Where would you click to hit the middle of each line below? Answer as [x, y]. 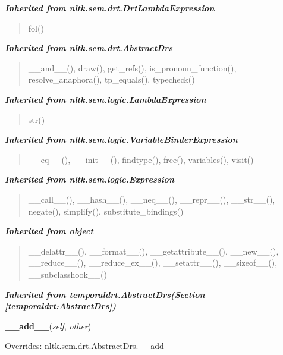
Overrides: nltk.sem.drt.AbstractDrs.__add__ [91, 346]
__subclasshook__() [67, 274]
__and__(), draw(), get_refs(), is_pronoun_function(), [132, 67]
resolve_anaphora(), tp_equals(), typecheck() [111, 79]
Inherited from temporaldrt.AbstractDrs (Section [105, 294]
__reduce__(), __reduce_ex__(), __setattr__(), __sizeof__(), [153, 263]
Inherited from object [49, 231]
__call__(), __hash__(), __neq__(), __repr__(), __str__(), [152, 199]
